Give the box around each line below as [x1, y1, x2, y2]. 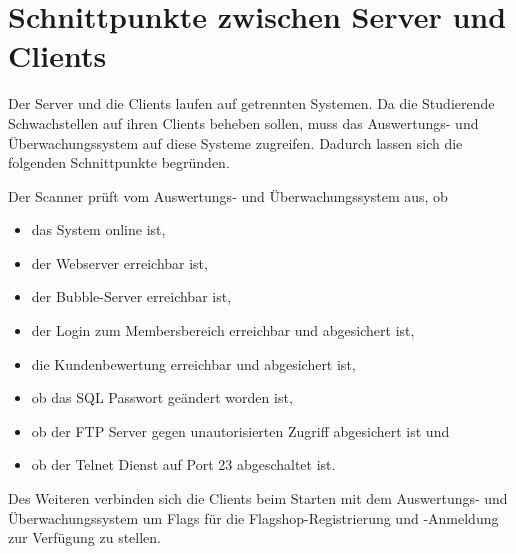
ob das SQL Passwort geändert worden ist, [31, 387, 293, 408]
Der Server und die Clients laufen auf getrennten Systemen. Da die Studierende [8, 93, 495, 114]
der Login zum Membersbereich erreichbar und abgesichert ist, [31, 320, 415, 341]
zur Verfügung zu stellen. [8, 527, 162, 548]
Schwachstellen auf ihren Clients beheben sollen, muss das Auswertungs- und [8, 112, 479, 133]
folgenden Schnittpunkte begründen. [8, 152, 230, 173]
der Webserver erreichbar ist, [31, 252, 208, 273]
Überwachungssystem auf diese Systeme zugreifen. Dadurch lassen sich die [8, 132, 463, 153]
